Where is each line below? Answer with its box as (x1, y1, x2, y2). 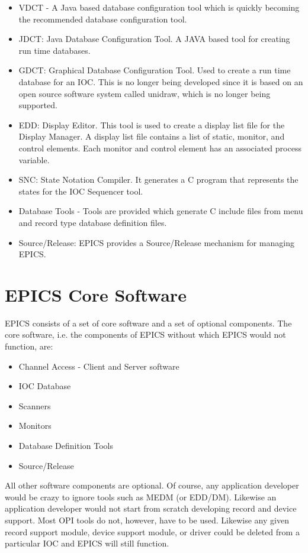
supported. (18, 99, 57, 111)
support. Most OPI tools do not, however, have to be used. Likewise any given (5, 513, 289, 526)
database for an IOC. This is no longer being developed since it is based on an (18, 75, 303, 88)
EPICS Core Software (5, 282, 187, 306)
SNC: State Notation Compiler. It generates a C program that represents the (18, 173, 299, 186)
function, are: (5, 340, 53, 352)
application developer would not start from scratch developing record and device (5, 502, 297, 515)
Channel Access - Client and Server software (18, 360, 179, 372)
